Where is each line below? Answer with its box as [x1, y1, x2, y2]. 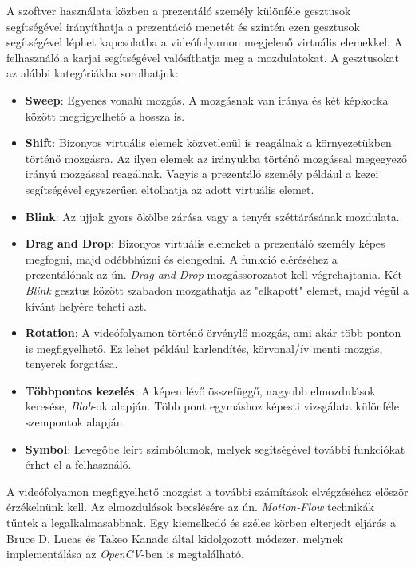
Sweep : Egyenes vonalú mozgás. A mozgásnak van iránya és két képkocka [25, 91, 389, 108]
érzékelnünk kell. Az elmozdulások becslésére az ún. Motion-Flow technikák [6, 498, 374, 515]
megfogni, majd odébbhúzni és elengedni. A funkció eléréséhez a [25, 250, 338, 267]
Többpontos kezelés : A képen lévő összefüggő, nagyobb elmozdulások [25, 382, 376, 398]
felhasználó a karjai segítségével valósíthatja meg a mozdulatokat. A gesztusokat [6, 49, 400, 65]
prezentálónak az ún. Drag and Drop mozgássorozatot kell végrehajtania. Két [25, 266, 403, 283]
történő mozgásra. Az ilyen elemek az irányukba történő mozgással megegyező [25, 149, 408, 166]
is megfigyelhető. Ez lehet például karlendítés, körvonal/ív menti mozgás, [25, 339, 383, 356]
